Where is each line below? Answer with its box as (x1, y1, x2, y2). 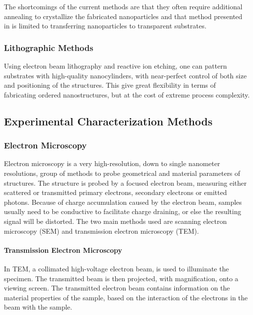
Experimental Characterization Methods (4, 113, 212, 128)
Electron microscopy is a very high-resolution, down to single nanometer (4, 158, 220, 169)
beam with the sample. (4, 302, 72, 312)
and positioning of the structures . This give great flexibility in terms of (4, 80, 216, 90)
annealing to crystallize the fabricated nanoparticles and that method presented (4, 11, 243, 21)
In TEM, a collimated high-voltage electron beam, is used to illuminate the (4, 263, 229, 273)
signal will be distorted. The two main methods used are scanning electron (4, 216, 227, 226)
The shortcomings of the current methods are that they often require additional (4, 1, 243, 11)
